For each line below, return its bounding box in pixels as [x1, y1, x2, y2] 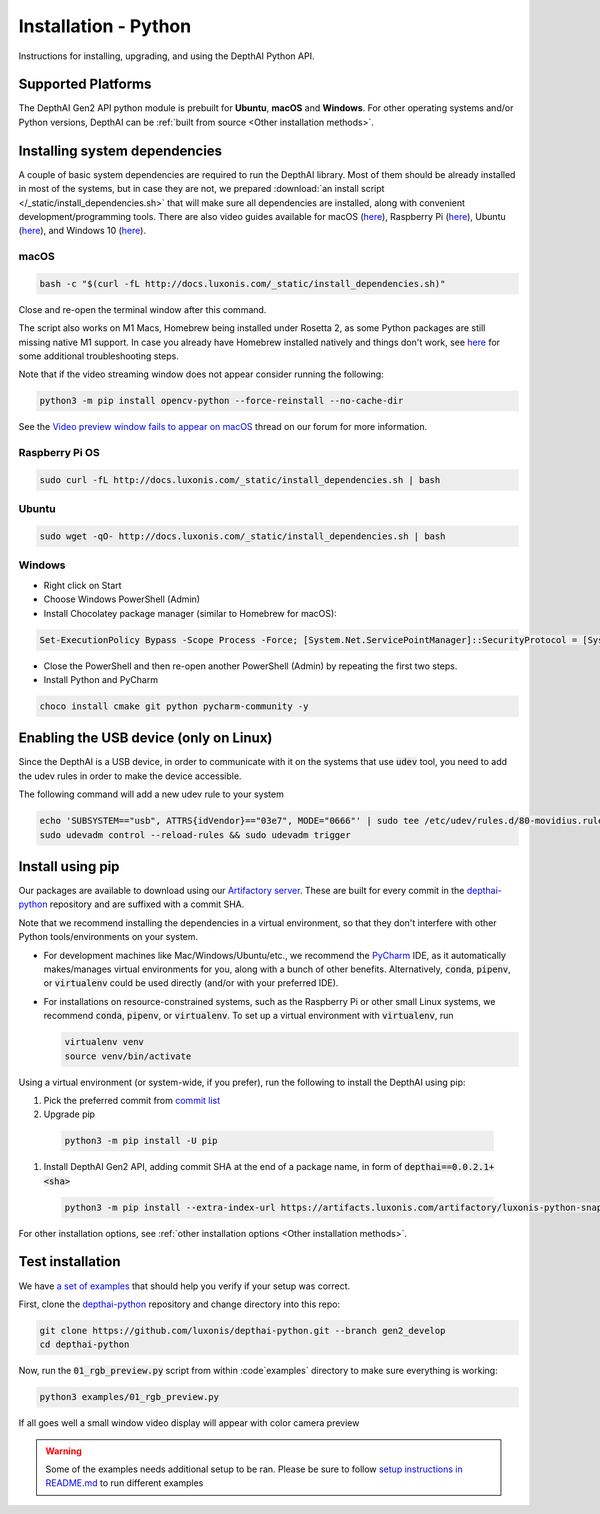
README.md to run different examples [45, 1477, 204, 1489]
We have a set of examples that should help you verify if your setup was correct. [18, 1280, 351, 1292]
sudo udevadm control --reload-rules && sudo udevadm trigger [39, 829, 351, 840]
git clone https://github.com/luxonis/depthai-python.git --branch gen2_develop [39, 1325, 446, 1336]
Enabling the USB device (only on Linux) [18, 730, 273, 747]
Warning [45, 1445, 82, 1457]
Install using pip [18, 858, 120, 875]
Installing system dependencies [18, 142, 223, 159]
